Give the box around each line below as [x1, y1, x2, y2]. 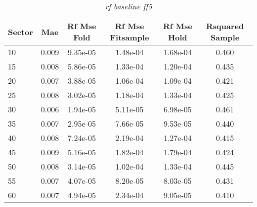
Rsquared [206, 20, 244, 32]
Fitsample [110, 32, 149, 43]
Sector [8, 26, 33, 37]
